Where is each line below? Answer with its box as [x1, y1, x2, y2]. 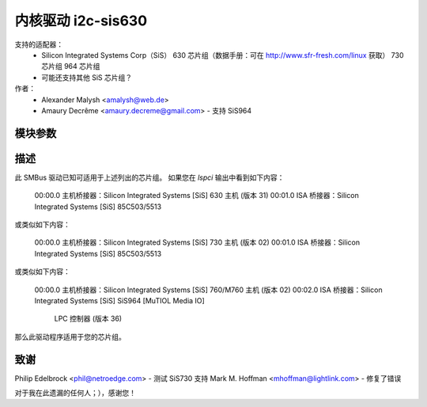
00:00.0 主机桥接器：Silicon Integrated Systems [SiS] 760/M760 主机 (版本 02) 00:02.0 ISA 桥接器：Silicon [34, 285, 383, 295]
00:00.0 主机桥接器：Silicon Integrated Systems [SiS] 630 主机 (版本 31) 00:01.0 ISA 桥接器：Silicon [34, 191, 359, 200]
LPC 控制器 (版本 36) [54, 314, 123, 324]
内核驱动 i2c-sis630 [14, 12, 148, 29]
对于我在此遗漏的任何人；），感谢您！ [14, 388, 136, 397]
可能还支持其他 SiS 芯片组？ [41, 72, 133, 82]
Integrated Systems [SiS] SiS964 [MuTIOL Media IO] [34, 295, 205, 305]
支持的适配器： [14, 40, 63, 49]
